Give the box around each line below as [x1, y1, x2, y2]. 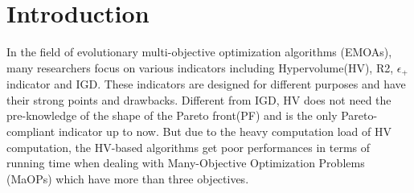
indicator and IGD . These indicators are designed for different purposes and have [6, 76, 406, 92]
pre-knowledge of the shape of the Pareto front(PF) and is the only [6, 107, 338, 124]
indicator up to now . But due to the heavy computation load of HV [58, 122, 391, 139]
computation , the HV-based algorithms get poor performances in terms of [6, 138, 371, 155]
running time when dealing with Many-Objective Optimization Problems [6, 154, 365, 171]
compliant [6, 122, 55, 139]
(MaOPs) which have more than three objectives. [6, 170, 249, 187]
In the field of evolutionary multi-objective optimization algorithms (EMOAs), [6, 43, 392, 60]
